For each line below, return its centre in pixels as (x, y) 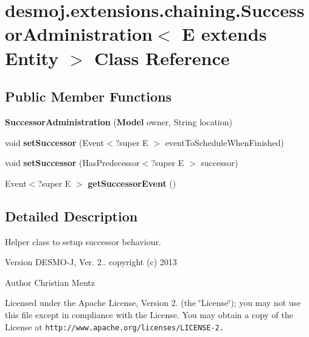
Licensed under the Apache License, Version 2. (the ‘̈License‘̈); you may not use (153, 303)
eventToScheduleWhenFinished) (224, 142)
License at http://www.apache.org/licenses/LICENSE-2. (114, 326)
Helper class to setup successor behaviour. (83, 241)
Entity (32, 57)
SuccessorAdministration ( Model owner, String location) (119, 121)
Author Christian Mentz (50, 282)
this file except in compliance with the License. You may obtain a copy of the (149, 314)
